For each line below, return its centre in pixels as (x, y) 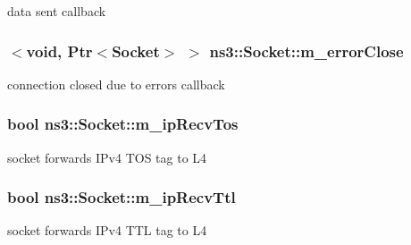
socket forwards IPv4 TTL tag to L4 (107, 230)
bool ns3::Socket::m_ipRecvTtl (122, 197)
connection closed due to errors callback (116, 84)
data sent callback (57, 11)
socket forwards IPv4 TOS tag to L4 (107, 157)
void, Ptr (59, 51)
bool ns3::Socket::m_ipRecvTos (123, 124)
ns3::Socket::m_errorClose (306, 51)
